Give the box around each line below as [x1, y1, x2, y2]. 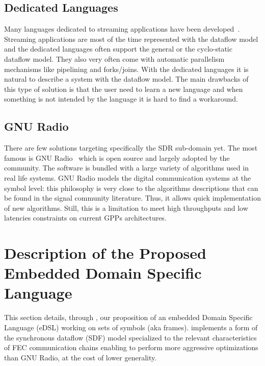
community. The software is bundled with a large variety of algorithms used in [4, 162, 249, 173]
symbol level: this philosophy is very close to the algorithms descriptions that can [4, 182, 258, 193]
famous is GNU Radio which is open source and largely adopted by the [4, 152, 230, 163]
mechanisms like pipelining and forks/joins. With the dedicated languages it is [4, 63, 249, 74]
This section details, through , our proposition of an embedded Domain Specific [4, 312, 253, 323]
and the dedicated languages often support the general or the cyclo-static [4, 43, 232, 54]
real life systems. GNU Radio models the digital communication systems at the [4, 172, 251, 183]
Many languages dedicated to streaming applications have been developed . [4, 23, 240, 34]
